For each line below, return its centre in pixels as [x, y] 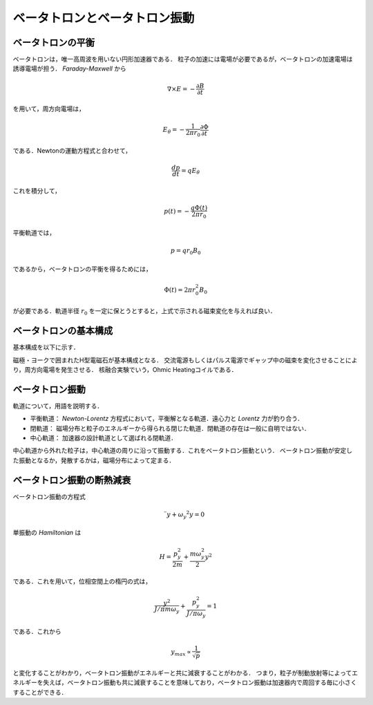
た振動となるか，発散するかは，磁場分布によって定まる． [94, 460]
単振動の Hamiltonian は [47, 533]
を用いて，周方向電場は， [49, 109]
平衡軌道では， [34, 232]
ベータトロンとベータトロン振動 [104, 18]
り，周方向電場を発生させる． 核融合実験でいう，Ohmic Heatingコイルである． [125, 369]
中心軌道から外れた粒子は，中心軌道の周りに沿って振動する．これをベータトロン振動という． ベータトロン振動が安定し [183, 451]
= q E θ [190, 171]
